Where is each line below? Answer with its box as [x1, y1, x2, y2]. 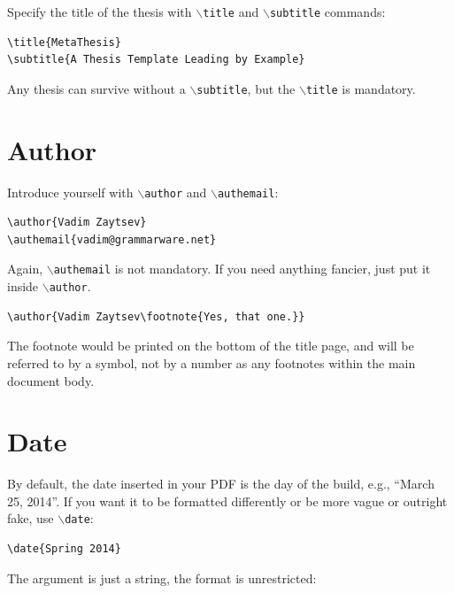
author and [144, 182, 207, 201]
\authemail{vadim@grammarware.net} [7, 233, 217, 246]
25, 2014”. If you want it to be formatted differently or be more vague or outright [7, 491, 448, 510]
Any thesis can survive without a [7, 79, 186, 97]
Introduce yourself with [7, 182, 134, 201]
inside [7, 277, 39, 296]
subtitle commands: [269, 3, 386, 20]
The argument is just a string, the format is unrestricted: [7, 568, 317, 587]
